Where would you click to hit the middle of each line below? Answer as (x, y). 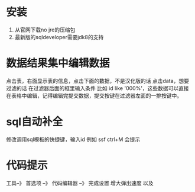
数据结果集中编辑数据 (58, 63)
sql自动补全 (35, 122)
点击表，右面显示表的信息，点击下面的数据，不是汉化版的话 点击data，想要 (97, 81)
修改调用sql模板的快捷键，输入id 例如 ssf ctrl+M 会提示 (73, 139)
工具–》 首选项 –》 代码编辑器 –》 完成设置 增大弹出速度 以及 (80, 183)
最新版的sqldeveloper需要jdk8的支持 (59, 37)
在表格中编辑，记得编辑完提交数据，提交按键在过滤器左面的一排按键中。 (94, 95)
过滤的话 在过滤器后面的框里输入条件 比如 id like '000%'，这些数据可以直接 (97, 88)
